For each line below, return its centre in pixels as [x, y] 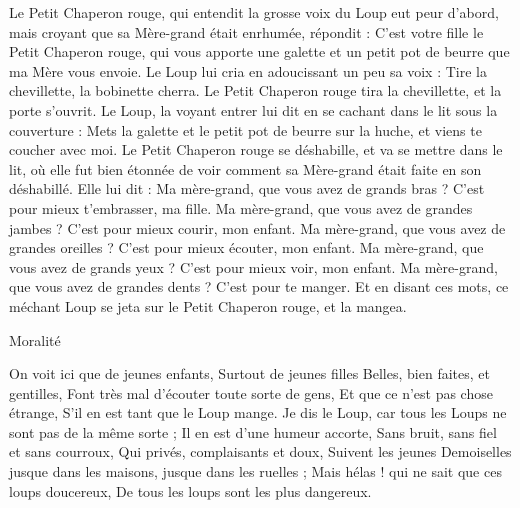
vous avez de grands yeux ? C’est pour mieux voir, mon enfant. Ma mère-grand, [253, 266]
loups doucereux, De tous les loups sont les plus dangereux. [190, 490]
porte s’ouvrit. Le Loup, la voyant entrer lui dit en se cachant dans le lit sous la [253, 109]
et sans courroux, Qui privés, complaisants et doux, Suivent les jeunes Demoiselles [260, 451]
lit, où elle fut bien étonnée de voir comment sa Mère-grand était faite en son [245, 168]
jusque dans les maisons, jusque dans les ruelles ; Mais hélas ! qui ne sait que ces [255, 471]
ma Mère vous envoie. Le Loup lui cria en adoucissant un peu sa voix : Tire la [248, 70]
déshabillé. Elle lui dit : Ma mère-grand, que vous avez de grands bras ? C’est [247, 188]
